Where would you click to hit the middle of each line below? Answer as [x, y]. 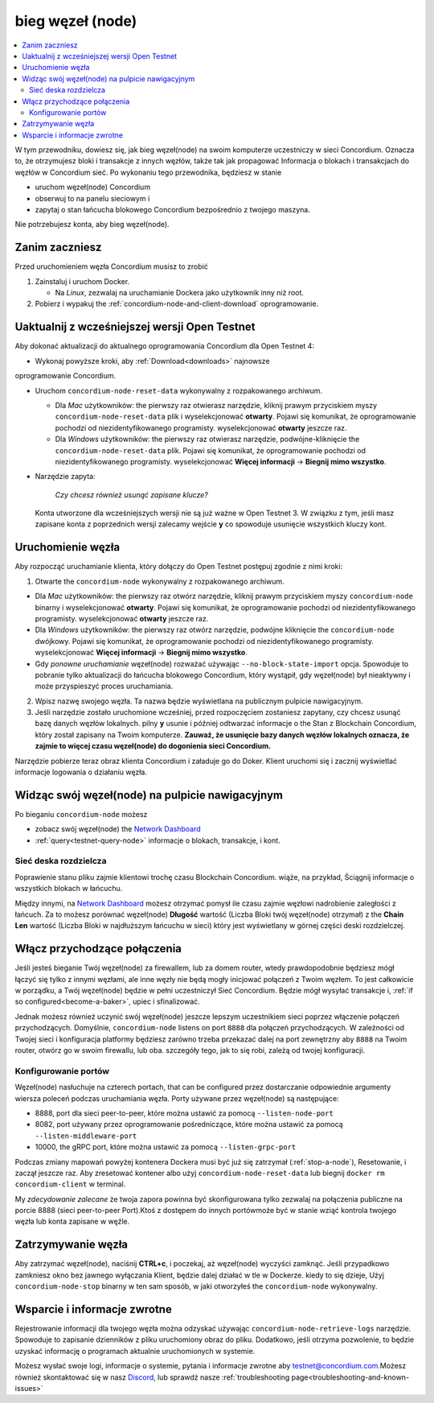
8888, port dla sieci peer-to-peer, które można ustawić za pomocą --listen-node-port [184, 1113]
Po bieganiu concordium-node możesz [81, 814]
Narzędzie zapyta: [65, 477]
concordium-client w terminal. [70, 1184]
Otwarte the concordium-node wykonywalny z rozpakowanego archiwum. [160, 581]
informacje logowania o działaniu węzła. [81, 772]
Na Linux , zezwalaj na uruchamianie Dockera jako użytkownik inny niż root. [180, 293]
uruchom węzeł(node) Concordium [93, 187]
